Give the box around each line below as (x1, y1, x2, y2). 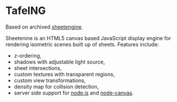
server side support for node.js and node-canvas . (13, 89, 134, 96)
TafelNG (5, 4, 46, 17)
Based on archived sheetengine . (5, 23, 83, 30)
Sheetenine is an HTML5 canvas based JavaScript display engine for (5, 34, 172, 41)
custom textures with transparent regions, (13, 71, 115, 78)
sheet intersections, (13, 64, 62, 71)
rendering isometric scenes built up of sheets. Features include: (5, 41, 159, 48)
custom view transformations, (13, 77, 86, 84)
